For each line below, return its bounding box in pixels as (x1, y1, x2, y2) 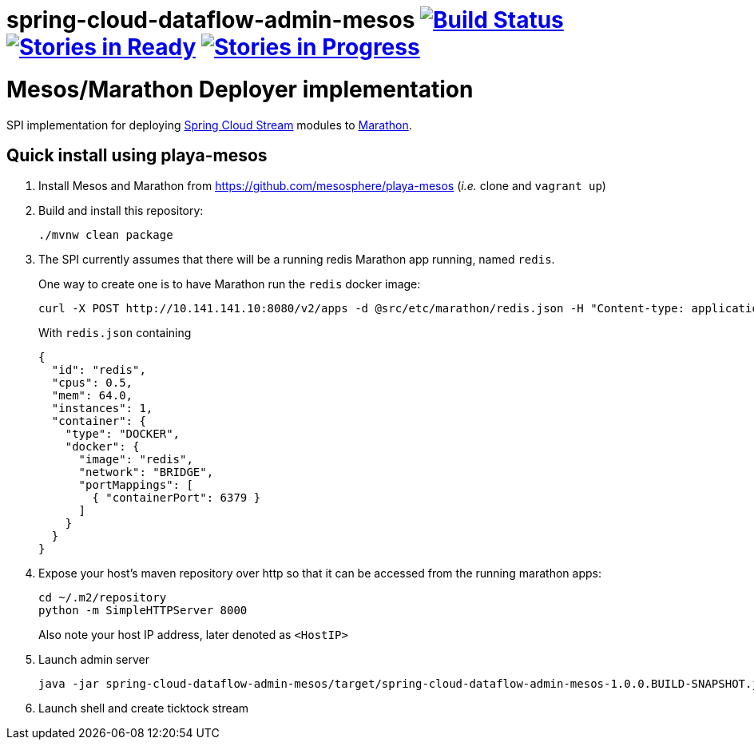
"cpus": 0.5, (51, 376, 133, 390)
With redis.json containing (38, 326, 192, 340)
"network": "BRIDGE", (78, 466, 214, 479)
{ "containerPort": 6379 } (92, 491, 261, 505)
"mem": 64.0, (51, 389, 133, 403)
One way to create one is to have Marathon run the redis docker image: (38, 277, 421, 292)
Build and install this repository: (38, 204, 204, 218)
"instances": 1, (51, 402, 153, 415)
